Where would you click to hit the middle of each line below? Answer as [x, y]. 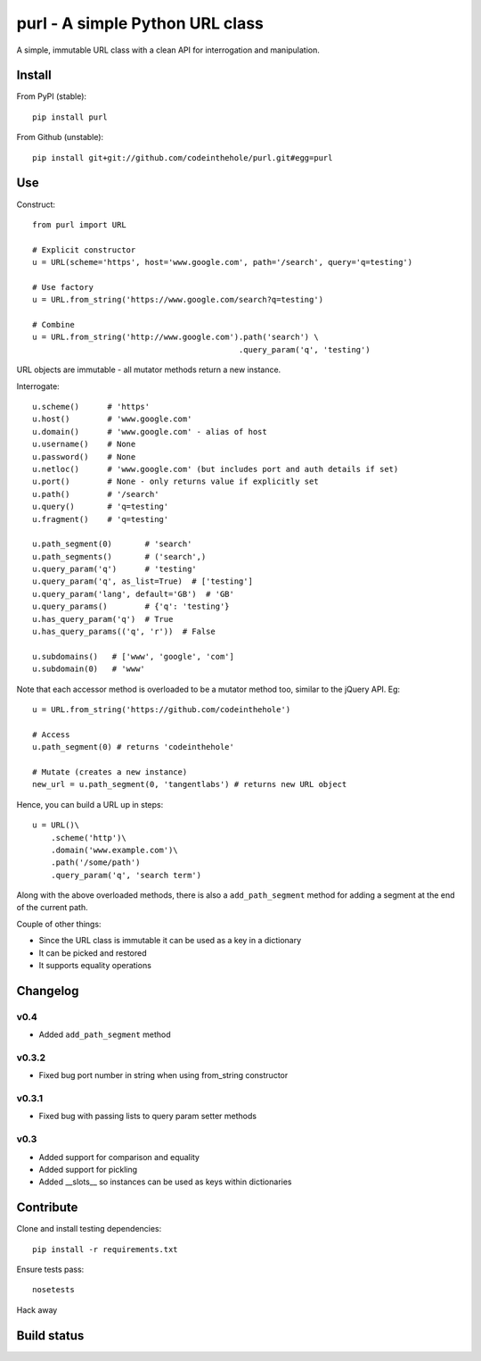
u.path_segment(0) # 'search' [112, 544]
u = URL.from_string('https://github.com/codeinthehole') [162, 709]
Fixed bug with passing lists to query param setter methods [148, 1116]
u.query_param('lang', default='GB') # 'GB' [134, 594]
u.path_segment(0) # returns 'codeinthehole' [134, 747]
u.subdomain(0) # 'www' [89, 669]
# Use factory [63, 287]
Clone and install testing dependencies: [89, 1229]
